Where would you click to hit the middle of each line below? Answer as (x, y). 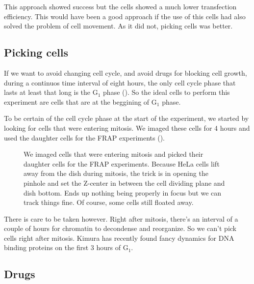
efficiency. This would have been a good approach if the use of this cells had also (125, 16)
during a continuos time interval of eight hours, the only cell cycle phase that (120, 82)
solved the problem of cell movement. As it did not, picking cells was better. (118, 26)
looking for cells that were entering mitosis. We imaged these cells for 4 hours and (127, 128)
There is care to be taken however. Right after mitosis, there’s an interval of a (121, 218)
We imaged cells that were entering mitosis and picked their (114, 154)
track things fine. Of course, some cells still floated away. (109, 202)
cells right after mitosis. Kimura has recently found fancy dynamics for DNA (119, 238)
